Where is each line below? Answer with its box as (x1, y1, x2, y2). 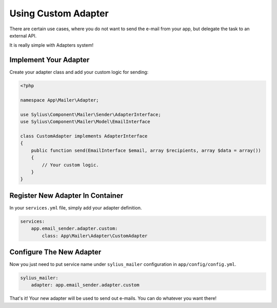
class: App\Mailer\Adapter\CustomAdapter (42, 233, 148, 239)
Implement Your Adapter (9, 55, 90, 64)
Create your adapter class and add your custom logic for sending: (9, 69, 149, 75)
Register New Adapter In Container (9, 191, 123, 200)
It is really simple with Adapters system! (9, 42, 94, 48)
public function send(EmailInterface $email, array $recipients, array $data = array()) (31, 147, 261, 153)
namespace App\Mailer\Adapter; (20, 98, 100, 103)
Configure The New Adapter (9, 247, 102, 256)
